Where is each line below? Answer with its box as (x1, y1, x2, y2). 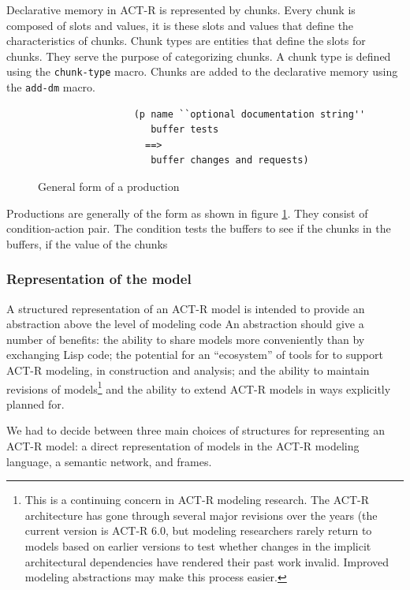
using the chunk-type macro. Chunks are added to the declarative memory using (6, 63, 398, 80)
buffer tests (151, 124, 219, 136)
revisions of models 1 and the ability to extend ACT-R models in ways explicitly (6, 378, 391, 397)
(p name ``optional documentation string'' (133, 108, 366, 120)
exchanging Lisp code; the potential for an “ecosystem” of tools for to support (6, 346, 383, 363)
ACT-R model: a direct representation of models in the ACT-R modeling (6, 438, 360, 454)
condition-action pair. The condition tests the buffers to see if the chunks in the (6, 220, 391, 237)
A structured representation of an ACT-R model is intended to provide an (6, 300, 365, 316)
